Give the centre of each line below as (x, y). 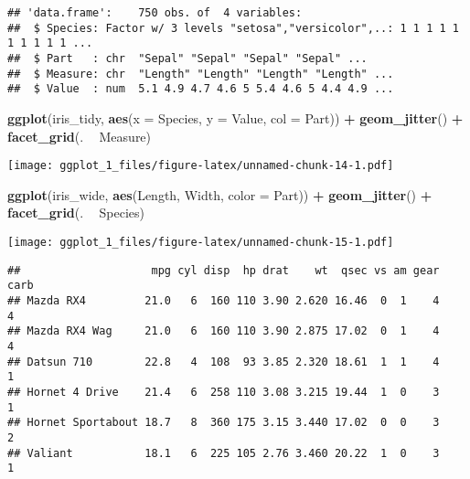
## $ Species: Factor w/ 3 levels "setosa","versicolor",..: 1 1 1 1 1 (233, 28)
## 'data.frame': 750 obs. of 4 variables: (155, 13)
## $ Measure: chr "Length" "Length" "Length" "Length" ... (201, 74)
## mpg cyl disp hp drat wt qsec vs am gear (224, 270)
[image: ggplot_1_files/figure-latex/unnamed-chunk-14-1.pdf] (201, 166)
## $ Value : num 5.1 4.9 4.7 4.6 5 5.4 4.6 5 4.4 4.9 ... (201, 89)
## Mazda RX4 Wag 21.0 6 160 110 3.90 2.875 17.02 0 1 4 (224, 331)
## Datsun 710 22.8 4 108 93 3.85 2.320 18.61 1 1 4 (224, 362)
